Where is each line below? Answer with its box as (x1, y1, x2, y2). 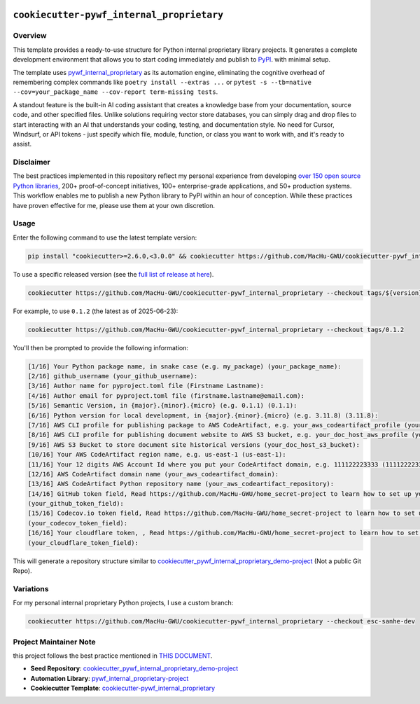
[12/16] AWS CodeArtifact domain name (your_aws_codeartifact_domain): (27, 470, 279, 478)
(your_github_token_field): (27, 499, 124, 508)
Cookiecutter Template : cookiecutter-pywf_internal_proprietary (30, 684, 216, 693)
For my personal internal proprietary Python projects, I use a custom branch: (13, 599, 234, 607)
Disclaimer (13, 158, 50, 167)
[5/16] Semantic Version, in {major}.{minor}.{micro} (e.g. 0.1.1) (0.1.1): (27, 401, 297, 410)
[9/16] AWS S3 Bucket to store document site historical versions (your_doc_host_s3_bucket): (27, 441, 360, 448)
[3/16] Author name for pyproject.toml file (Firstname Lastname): (27, 382, 265, 390)
